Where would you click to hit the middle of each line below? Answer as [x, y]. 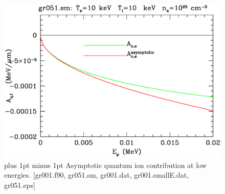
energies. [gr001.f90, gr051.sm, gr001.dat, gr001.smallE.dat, [97, 175]
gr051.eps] [20, 185]
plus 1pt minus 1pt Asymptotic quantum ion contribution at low [105, 165]
